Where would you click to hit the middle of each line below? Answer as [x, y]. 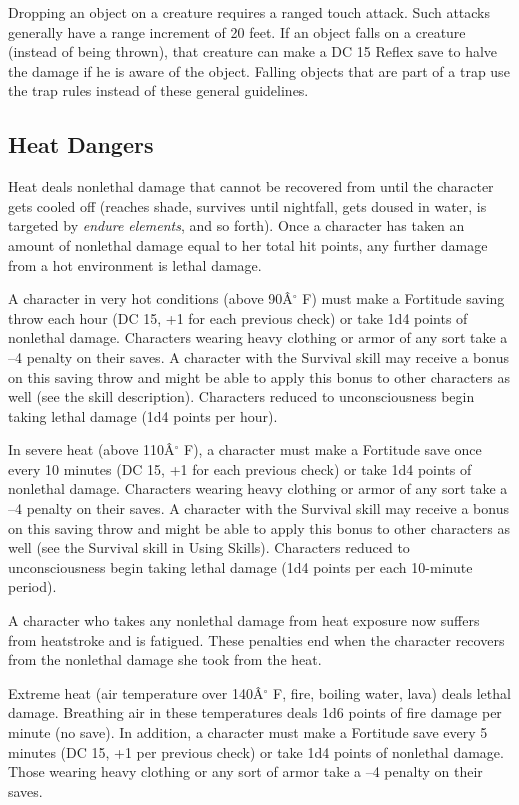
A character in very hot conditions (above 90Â [150, 298]
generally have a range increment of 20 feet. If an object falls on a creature [237, 31]
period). [32, 586]
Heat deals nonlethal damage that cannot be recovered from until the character [251, 186]
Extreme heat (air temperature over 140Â [136, 692]
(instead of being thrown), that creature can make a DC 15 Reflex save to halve [253, 51]
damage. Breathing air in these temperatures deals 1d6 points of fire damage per [255, 712]
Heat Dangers [81, 144]
